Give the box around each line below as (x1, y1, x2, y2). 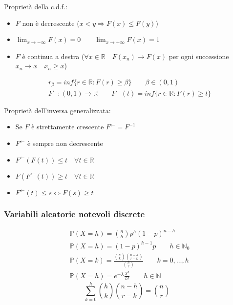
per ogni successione (169, 51, 229, 61)
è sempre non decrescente (27, 138, 103, 148)
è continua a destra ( (22, 51, 85, 61)
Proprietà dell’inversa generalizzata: (4, 105, 111, 115)
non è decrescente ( (22, 18, 80, 28)
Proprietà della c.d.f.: (4, 1, 67, 11)
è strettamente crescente (31, 122, 104, 132)
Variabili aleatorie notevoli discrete (4, 207, 145, 220)
